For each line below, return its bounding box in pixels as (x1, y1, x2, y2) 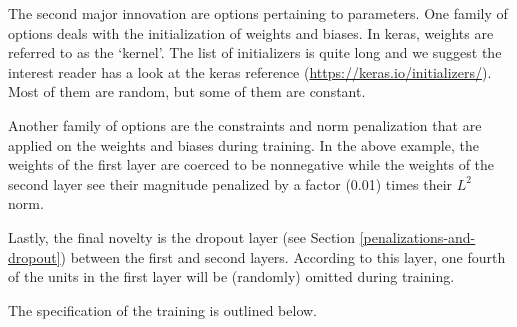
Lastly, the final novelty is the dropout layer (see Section (8, 226, 356, 247)
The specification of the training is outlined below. (8, 299, 317, 320)
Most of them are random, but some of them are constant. (8, 81, 366, 102)
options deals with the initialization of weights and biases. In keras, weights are (8, 22, 494, 43)
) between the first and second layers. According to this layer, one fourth (60, 246, 506, 267)
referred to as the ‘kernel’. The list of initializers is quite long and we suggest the (8, 42, 502, 63)
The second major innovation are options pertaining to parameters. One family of (8, 3, 508, 23)
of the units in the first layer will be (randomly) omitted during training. (8, 266, 455, 287)
